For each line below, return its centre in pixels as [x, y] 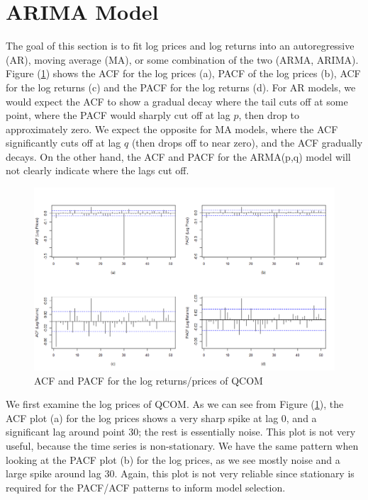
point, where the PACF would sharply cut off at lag [118, 115]
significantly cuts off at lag [63, 143]
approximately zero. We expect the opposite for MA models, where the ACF [172, 129]
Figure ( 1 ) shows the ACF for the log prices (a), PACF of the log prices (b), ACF [183, 73]
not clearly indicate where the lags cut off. [97, 170]
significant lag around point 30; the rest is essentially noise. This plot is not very [181, 432]
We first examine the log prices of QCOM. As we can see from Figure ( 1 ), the [175, 404]
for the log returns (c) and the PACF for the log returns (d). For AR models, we [181, 87]
